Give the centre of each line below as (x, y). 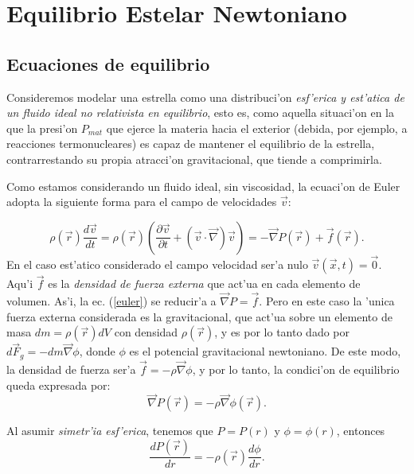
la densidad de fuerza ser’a (71, 369)
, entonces (361, 431)
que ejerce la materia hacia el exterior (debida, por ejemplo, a (257, 128)
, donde (97, 351)
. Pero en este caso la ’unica (327, 300)
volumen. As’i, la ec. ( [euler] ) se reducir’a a (111, 300)
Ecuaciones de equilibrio (108, 63)
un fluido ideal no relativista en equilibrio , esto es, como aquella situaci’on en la (201, 113)
